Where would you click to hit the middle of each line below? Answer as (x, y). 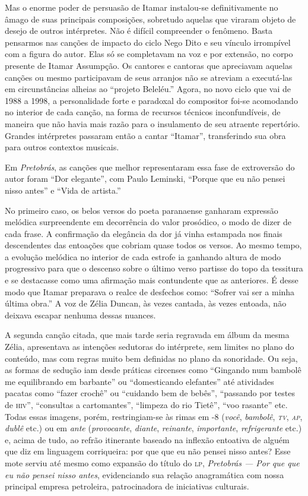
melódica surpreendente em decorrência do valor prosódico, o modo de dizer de (148, 222)
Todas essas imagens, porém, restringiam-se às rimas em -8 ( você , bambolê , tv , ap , (154, 416)
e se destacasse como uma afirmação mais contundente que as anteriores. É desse (152, 280)
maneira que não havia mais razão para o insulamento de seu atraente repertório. (153, 123)
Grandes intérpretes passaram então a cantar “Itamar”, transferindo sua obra (145, 135)
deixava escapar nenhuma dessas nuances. (80, 315)
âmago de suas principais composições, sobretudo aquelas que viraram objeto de (150, 19)
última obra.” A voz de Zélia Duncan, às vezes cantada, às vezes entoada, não (146, 303)
